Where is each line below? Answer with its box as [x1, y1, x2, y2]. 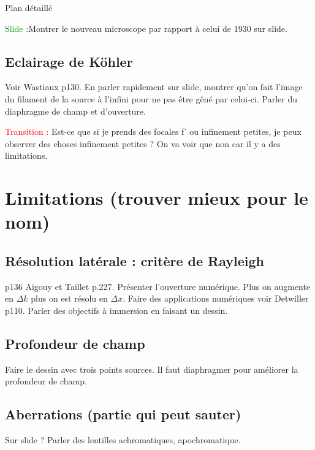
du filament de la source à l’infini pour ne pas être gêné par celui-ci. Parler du [5, 92, 297, 105]
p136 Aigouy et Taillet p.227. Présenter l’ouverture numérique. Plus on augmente [5, 280, 311, 292]
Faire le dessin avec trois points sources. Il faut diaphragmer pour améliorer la [5, 362, 298, 375]
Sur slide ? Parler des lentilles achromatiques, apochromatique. [5, 433, 241, 446]
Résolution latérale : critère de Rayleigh [5, 251, 265, 270]
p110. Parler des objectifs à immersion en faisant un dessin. [5, 303, 228, 316]
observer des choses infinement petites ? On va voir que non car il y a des [5, 137, 281, 150]
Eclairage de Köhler [5, 51, 133, 71]
